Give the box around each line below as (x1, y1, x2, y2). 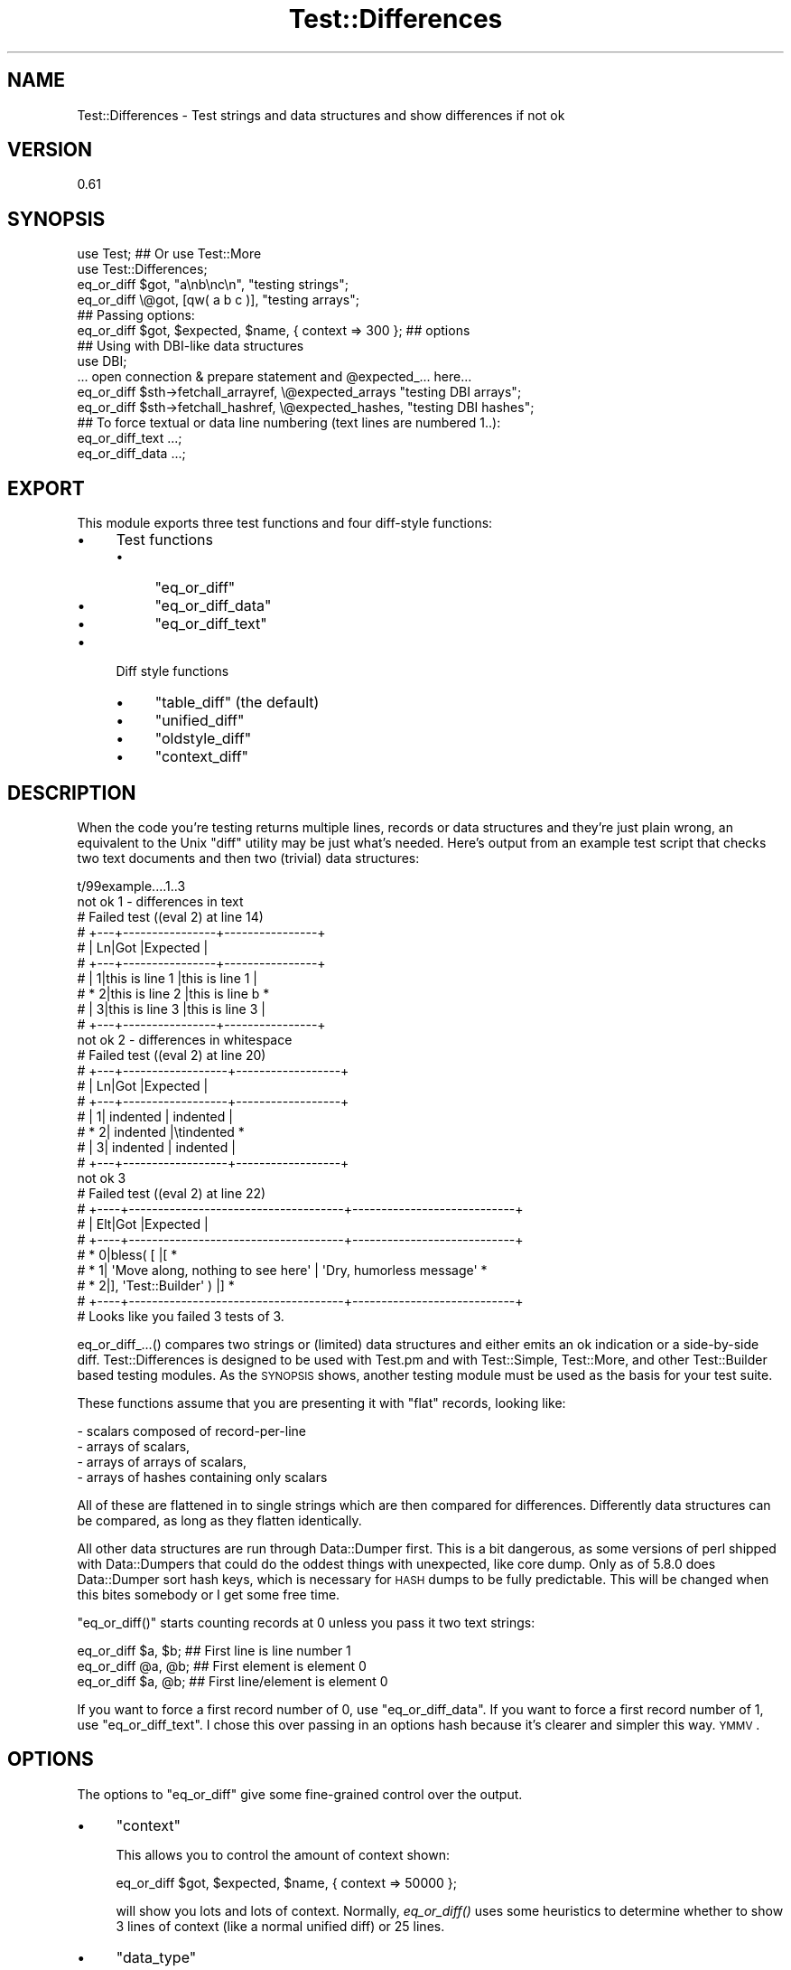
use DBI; (77, 353, 127, 370)
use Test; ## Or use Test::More (77, 246, 262, 262)
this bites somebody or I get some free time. (77, 1586, 340, 1602)
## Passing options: (77, 307, 195, 324)
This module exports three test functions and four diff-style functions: (77, 515, 493, 531)
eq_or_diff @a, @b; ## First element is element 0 (77, 1657, 367, 1674)
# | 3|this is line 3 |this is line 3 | (77, 1000, 265, 1017)
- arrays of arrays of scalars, (77, 1453, 247, 1469)
